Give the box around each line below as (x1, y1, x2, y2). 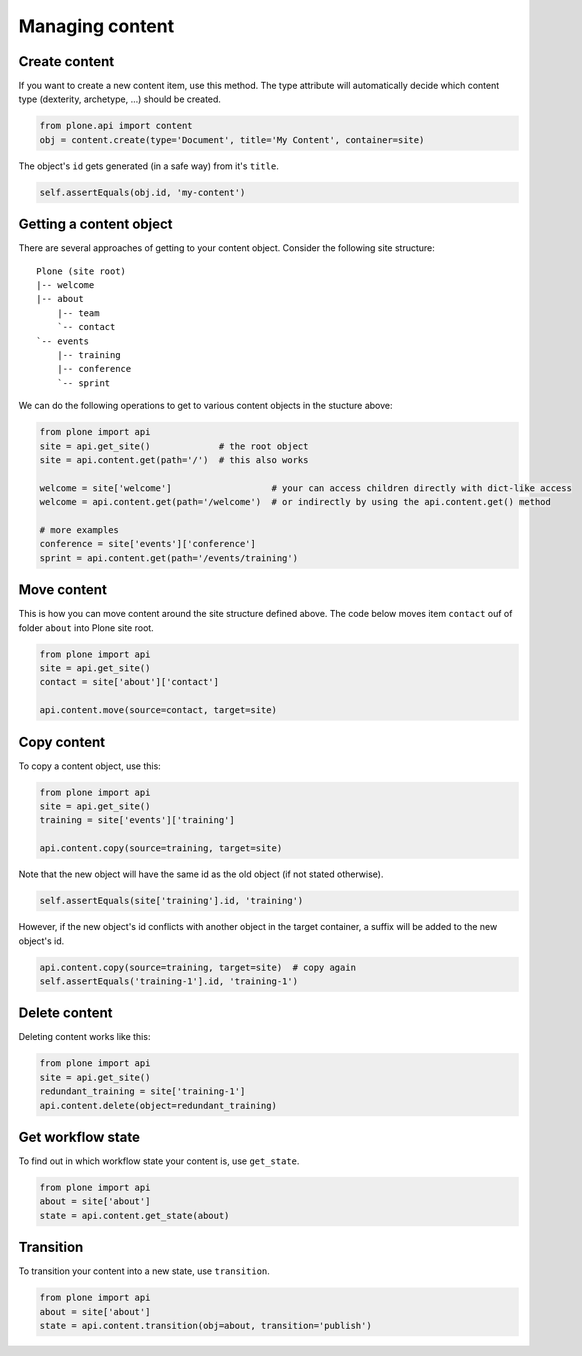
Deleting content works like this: (18, 1031, 151, 1043)
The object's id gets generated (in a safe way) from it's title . (18, 160, 279, 172)
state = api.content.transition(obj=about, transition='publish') (39, 1320, 372, 1332)
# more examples (39, 524, 120, 535)
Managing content (18, 15, 175, 37)
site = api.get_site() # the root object (39, 440, 309, 452)
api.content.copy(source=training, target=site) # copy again (39, 961, 357, 973)
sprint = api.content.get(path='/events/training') (39, 552, 299, 564)
